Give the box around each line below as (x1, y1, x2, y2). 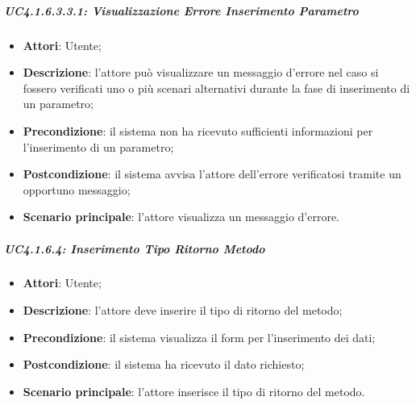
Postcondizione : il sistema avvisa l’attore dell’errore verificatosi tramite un (23, 165, 401, 182)
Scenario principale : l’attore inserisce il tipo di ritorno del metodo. (23, 382, 365, 399)
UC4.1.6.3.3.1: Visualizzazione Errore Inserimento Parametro (4, 2, 359, 19)
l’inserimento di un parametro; (23, 138, 174, 155)
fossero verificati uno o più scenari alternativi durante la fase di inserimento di (23, 79, 410, 96)
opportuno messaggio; (23, 181, 131, 198)
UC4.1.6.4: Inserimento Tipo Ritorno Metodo (4, 240, 265, 257)
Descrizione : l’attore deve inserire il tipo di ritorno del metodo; (23, 302, 343, 319)
